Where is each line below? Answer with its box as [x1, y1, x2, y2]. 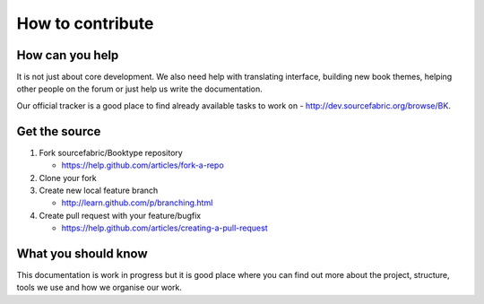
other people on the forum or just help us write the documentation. [16, 83, 264, 94]
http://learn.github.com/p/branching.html [61, 197, 213, 208]
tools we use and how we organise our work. [16, 282, 183, 293]
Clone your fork [39, 172, 98, 183]
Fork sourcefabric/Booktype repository [39, 147, 183, 158]
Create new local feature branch [39, 185, 159, 195]
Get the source [16, 124, 101, 139]
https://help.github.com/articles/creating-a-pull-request [61, 222, 268, 233]
